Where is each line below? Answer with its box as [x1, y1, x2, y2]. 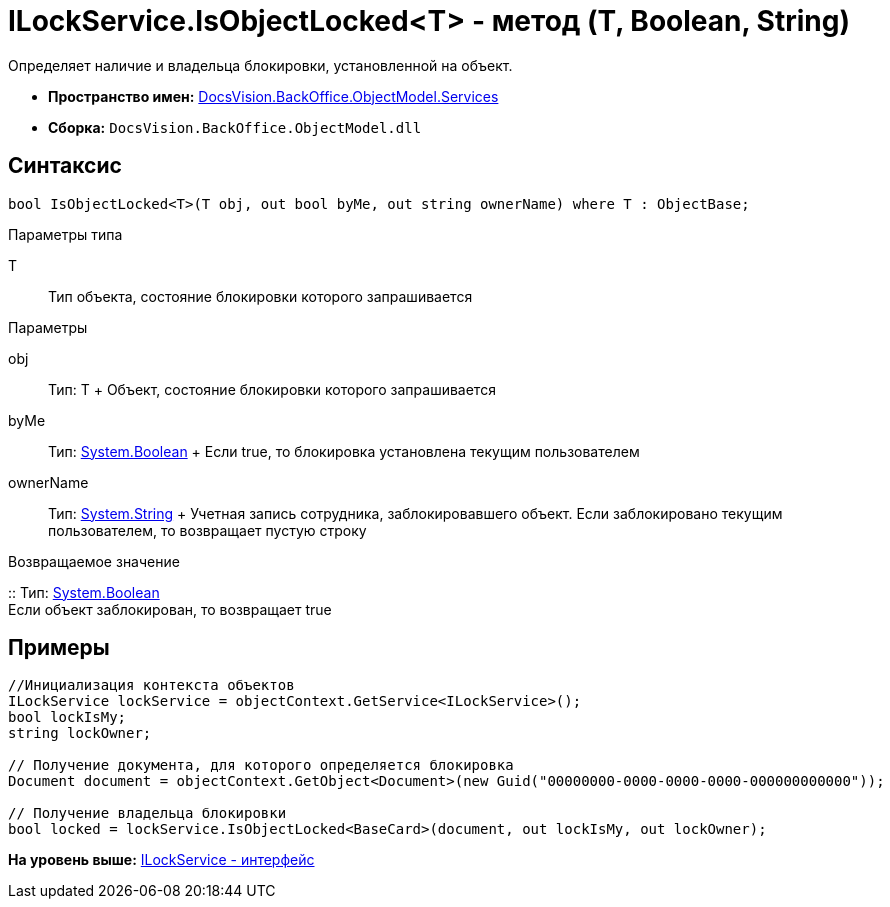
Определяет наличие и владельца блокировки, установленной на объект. [8, 56, 513, 74]
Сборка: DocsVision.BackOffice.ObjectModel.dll [48, 118, 422, 136]
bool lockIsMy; [8, 709, 127, 726]
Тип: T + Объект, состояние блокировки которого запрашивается [48, 380, 496, 398]
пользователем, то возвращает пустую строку [48, 521, 367, 539]
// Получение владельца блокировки [8, 805, 287, 822]
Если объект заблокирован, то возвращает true [8, 600, 332, 618]
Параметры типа [8, 225, 123, 243]
